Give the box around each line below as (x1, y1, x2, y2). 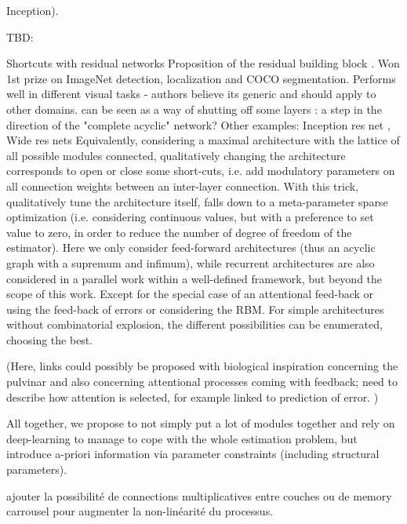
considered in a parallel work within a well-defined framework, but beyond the (6, 270, 383, 286)
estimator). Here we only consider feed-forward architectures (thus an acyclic (6, 239, 376, 256)
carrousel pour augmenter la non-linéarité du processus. (6, 503, 274, 519)
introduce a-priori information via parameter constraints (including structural (6, 446, 380, 462)
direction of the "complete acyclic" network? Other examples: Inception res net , (6, 116, 391, 133)
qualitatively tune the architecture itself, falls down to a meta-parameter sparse (6, 193, 388, 209)
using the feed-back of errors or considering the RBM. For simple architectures (6, 300, 384, 317)
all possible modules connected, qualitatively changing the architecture (6, 147, 346, 163)
